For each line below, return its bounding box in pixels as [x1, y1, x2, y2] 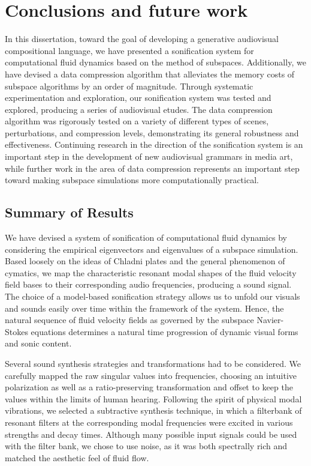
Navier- [256, 313, 284, 326]
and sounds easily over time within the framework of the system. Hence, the [5, 301, 284, 314]
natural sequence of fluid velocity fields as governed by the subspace [5, 313, 254, 326]
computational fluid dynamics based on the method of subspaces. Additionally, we [5, 56, 306, 68]
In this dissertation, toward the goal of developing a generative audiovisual [5, 32, 279, 45]
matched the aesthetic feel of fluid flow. [5, 451, 149, 464]
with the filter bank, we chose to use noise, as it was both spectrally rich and [5, 440, 288, 452]
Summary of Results [5, 203, 134, 222]
